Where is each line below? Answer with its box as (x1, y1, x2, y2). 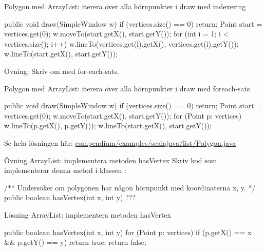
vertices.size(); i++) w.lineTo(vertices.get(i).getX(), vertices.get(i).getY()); (4, 38, 239, 49)
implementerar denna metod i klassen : (4, 165, 126, 176)
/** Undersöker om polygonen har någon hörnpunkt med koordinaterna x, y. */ (4, 182, 256, 192)
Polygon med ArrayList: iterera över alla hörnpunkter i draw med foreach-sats (4, 83, 250, 93)
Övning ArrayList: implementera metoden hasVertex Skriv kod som (4, 155, 217, 165)
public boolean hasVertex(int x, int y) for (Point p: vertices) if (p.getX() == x (4, 226, 252, 237)
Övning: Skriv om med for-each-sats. (4, 65, 119, 76)
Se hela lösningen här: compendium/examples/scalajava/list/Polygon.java (4, 137, 236, 148)
